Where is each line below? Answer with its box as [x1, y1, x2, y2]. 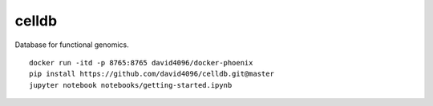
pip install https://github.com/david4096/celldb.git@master [29, 69, 274, 79]
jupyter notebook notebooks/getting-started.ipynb [29, 80, 233, 89]
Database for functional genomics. [14, 40, 129, 49]
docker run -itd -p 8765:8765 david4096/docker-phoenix [29, 58, 253, 67]
